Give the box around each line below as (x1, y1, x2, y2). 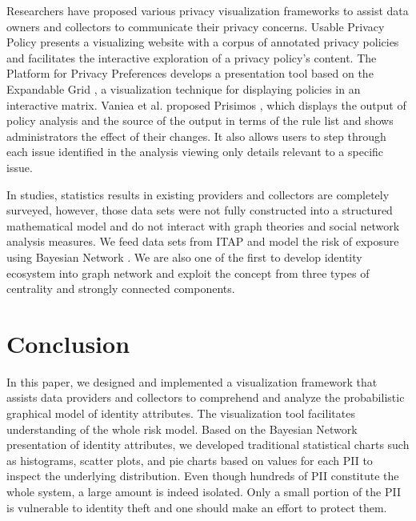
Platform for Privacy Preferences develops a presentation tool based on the (6, 65, 374, 82)
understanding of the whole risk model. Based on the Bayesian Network (6, 420, 358, 437)
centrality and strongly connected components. (6, 280, 235, 297)
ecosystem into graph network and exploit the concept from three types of (6, 264, 370, 281)
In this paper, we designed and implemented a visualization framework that (6, 373, 378, 390)
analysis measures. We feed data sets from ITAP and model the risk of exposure (6, 233, 399, 250)
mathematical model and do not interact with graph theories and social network (6, 217, 400, 234)
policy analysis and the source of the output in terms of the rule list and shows (6, 112, 394, 129)
